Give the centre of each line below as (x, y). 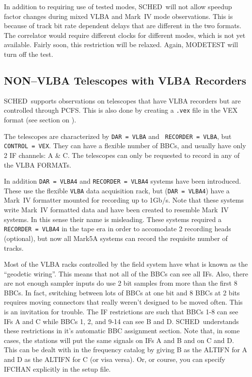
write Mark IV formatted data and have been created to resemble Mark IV (116, 210)
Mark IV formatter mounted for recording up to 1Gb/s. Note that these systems (124, 200)
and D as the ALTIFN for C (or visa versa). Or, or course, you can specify (115, 359)
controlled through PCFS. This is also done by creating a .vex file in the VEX (121, 110)
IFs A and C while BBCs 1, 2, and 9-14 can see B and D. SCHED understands (121, 321)
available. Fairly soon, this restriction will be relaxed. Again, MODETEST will (121, 44)
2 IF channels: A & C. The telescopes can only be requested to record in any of (122, 155)
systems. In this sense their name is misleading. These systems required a (113, 219)
